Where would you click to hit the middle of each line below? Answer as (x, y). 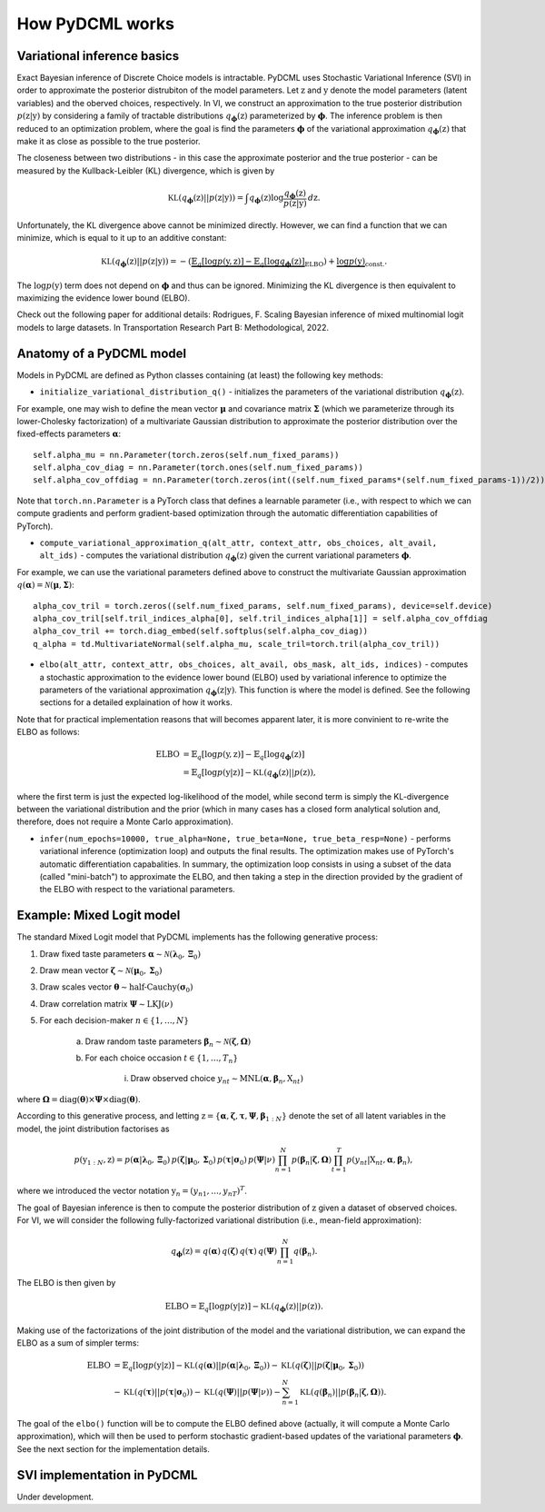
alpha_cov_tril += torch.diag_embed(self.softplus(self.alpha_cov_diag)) (201, 631)
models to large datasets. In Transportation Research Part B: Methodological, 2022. (173, 327)
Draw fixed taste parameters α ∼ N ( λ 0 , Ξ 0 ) (120, 955)
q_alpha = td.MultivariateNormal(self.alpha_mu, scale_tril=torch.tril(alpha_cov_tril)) (237, 644)
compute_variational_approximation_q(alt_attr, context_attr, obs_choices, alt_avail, (238, 543)
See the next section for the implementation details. (114, 1448)
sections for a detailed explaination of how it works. (136, 702)
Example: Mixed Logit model (99, 915)
